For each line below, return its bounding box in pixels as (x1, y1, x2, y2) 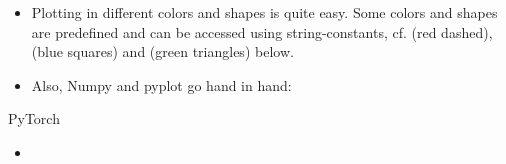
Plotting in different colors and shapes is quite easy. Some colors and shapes (31, 2, 498, 22)
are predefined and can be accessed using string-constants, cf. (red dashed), (31, 21, 493, 42)
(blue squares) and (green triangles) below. (31, 41, 294, 62)
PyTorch (8, 108, 60, 129)
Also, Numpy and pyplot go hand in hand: (31, 74, 292, 95)
